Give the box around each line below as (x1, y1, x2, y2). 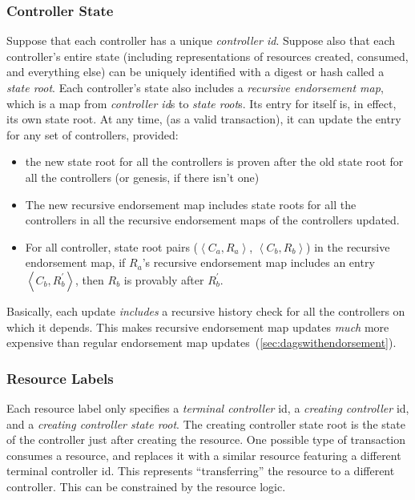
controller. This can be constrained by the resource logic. (6, 478, 286, 494)
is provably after (123, 271, 204, 288)
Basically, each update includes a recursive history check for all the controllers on (6, 302, 405, 319)
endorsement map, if (25, 254, 126, 271)
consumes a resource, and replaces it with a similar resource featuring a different (6, 446, 401, 463)
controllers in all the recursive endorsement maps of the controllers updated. (25, 212, 400, 228)
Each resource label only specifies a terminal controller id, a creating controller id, (6, 399, 409, 416)
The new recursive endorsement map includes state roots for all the (25, 196, 357, 212)
